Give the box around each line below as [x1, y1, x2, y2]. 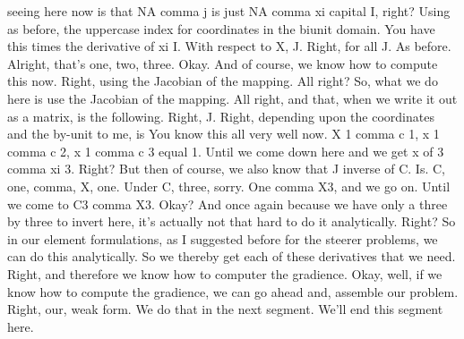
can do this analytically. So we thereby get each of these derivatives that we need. [7, 247, 456, 266]
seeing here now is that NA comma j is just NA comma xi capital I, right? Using [7, 2, 451, 20]
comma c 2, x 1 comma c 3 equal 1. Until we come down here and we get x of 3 [7, 141, 444, 160]
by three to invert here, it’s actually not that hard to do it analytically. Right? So [7, 212, 456, 231]
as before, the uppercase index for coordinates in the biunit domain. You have [7, 19, 435, 38]
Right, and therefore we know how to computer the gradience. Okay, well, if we [7, 264, 443, 283]
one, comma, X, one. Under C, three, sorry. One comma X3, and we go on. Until [7, 176, 451, 195]
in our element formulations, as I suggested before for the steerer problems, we [7, 229, 438, 248]
